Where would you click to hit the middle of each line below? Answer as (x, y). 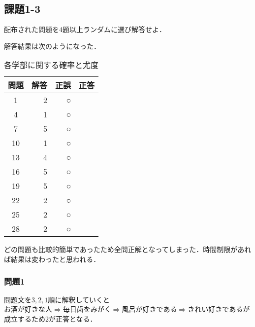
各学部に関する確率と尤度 (51, 65)
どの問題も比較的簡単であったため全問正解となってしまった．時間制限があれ (128, 249)
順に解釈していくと (79, 299)
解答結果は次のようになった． (52, 46)
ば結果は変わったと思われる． (52, 259)
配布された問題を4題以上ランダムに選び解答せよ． (85, 29)
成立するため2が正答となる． (50, 318)
